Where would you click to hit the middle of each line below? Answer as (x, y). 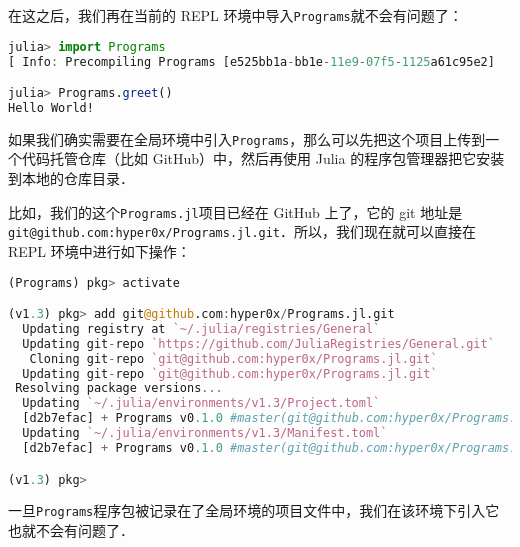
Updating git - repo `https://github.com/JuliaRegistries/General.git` (258, 343)
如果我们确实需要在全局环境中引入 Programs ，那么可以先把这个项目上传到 (247, 138)
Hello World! (51, 107)
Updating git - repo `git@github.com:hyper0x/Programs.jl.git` (230, 373)
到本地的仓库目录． (71, 178)
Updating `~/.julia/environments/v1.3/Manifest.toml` (205, 433)
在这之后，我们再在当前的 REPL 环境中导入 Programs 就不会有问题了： (235, 15)
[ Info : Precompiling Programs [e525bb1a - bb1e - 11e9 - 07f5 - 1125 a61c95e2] (251, 61)
